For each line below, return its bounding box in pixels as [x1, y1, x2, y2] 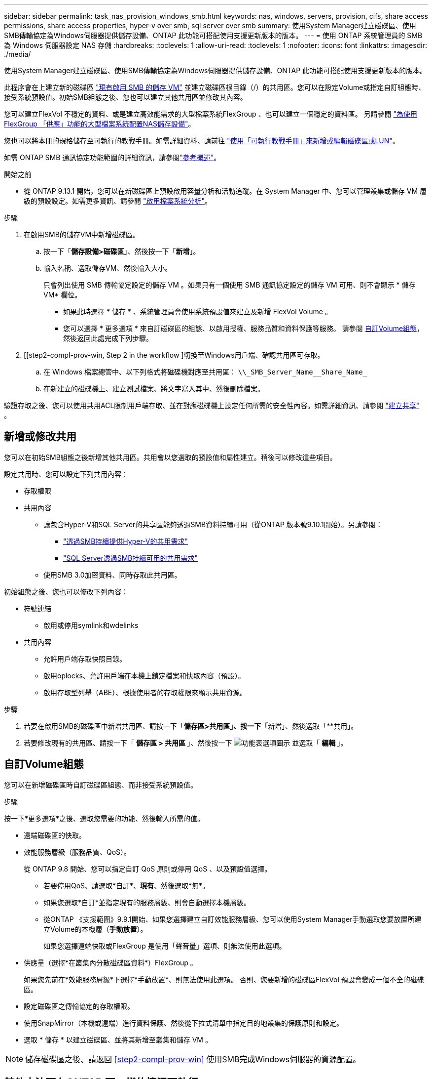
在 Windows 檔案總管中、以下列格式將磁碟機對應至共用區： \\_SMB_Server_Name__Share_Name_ [43, 368, 367, 376]
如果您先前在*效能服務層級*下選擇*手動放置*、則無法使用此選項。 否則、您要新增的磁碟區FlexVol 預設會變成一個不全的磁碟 [24, 975, 424, 984]
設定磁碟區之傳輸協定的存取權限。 [24, 1001, 134, 1010]
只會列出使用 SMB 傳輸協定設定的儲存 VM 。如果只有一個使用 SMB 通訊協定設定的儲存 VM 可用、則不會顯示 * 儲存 [43, 281, 416, 289]
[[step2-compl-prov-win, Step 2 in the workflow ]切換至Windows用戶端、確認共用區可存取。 [24, 351, 324, 359]
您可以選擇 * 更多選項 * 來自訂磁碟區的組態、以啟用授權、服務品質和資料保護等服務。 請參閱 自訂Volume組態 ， [63, 324, 424, 332]
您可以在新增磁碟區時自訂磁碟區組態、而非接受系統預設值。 [4, 780, 197, 789]
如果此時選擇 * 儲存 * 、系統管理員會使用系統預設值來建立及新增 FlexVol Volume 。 [63, 307, 332, 316]
